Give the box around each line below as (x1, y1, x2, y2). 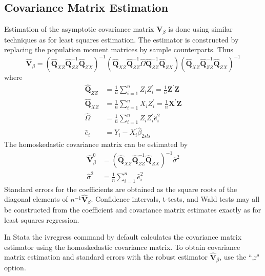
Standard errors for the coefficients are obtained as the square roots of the (4, 183, 237, 194)
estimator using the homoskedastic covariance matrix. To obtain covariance (4, 241, 240, 252)
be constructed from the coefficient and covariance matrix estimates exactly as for (4, 204, 261, 215)
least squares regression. (4, 214, 79, 225)
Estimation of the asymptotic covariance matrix (4, 24, 154, 34)
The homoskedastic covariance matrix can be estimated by (4, 139, 188, 150)
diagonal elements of (4, 194, 68, 204)
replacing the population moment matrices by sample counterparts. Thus (4, 44, 233, 55)
